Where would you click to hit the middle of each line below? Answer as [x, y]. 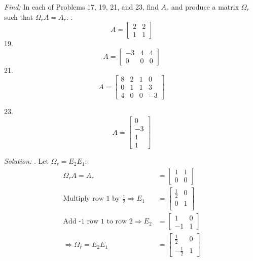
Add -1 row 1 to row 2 [98, 222]
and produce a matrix [205, 7]
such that [19, 16]
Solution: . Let [27, 161]
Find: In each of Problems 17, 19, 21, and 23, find [81, 7]
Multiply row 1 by [92, 199]
